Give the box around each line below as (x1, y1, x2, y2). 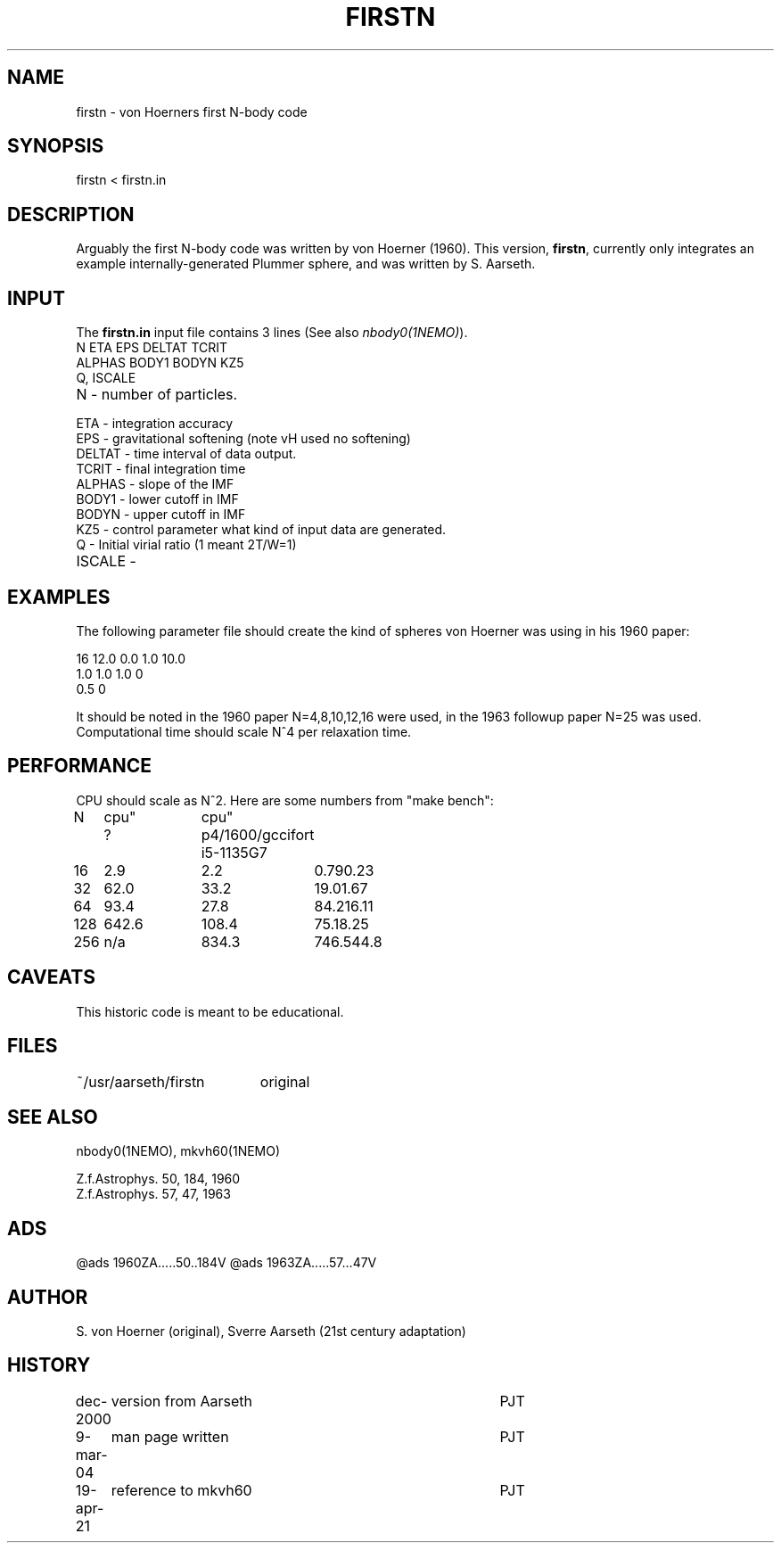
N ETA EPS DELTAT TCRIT (76, 340, 228, 356)
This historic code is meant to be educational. (76, 1003, 344, 1019)
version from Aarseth (111, 1391, 253, 1410)
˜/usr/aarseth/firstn (76, 1072, 205, 1091)
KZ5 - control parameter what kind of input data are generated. (76, 522, 447, 538)
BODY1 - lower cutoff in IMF (76, 491, 239, 507)
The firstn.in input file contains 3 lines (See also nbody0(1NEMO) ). (76, 325, 468, 341)
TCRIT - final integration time (76, 461, 246, 477)
